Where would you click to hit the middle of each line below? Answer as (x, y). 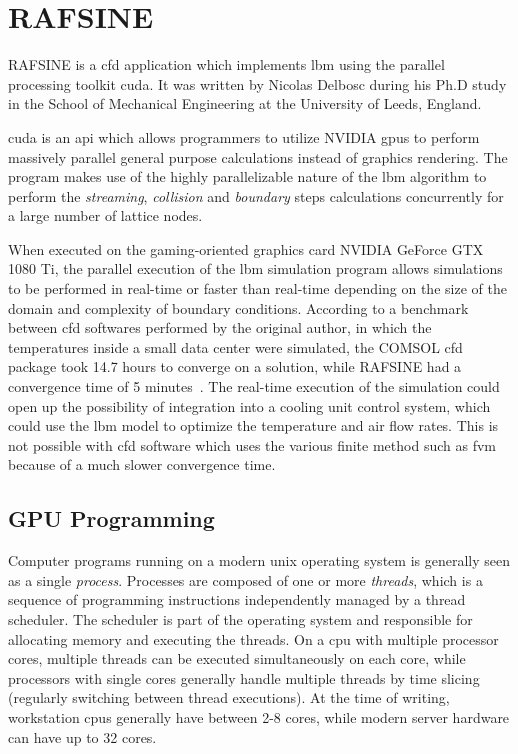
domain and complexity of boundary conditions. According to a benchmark (238, 307)
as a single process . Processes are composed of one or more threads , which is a (245, 579)
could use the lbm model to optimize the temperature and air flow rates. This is (253, 425)
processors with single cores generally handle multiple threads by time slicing (244, 677)
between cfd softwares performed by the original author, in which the (220, 327)
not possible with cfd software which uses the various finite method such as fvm (252, 444)
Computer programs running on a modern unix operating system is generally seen (259, 560)
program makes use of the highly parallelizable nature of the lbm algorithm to (247, 176)
